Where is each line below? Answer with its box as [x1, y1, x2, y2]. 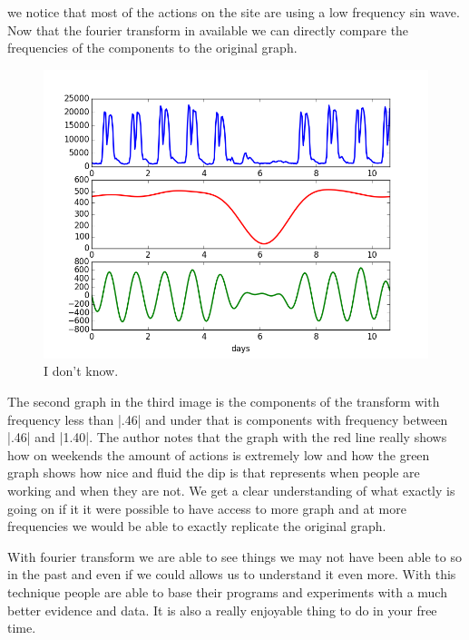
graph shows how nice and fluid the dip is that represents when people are [7, 463, 420, 482]
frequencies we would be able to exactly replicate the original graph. [7, 517, 386, 536]
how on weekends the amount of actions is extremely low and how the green [7, 445, 430, 464]
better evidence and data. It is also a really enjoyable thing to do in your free [7, 600, 437, 619]
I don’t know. [44, 361, 119, 380]
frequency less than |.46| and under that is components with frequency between [7, 409, 448, 428]
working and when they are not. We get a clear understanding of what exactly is [7, 480, 455, 499]
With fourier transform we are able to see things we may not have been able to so [7, 546, 462, 566]
